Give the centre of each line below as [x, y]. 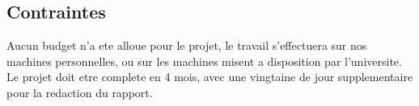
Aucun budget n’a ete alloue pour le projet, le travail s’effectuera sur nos [187, 45]
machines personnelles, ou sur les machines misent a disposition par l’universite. [204, 61]
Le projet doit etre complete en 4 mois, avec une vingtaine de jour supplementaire [210, 77]
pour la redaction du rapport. [80, 92]
